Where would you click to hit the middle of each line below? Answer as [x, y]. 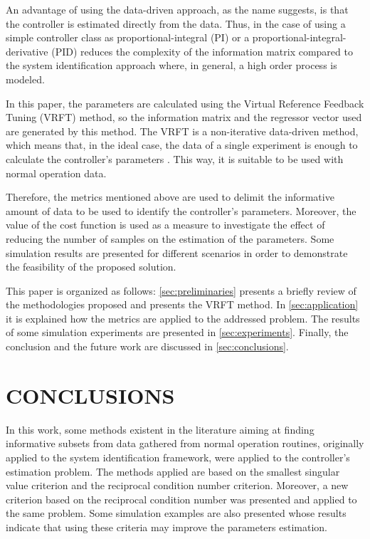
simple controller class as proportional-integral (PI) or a [128, 37]
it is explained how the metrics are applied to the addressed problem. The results [183, 318]
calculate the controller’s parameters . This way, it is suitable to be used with [175, 158]
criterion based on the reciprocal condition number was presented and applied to [181, 499]
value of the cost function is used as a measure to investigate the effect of [165, 225]
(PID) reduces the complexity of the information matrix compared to [202, 51]
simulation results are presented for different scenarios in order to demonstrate [177, 252]
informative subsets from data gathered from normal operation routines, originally [185, 443]
